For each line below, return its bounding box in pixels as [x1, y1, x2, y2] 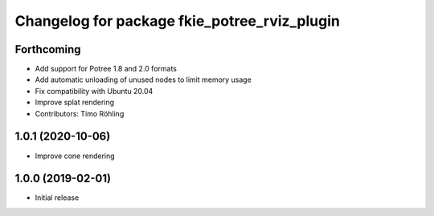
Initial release [35, 193, 80, 202]
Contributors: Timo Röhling [35, 108, 125, 118]
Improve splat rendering [35, 97, 115, 108]
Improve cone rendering [35, 151, 116, 161]
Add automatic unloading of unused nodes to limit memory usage [35, 75, 252, 84]
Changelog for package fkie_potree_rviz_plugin [14, 12, 341, 30]
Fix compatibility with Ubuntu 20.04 [35, 86, 154, 96]
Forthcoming [14, 43, 81, 56]
